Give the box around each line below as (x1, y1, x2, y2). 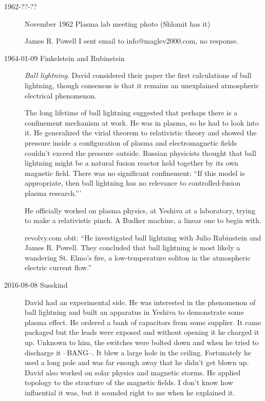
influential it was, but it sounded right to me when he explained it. (25, 387, 235, 397)
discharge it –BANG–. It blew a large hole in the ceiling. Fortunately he (25, 347, 251, 357)
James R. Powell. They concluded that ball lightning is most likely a (25, 242, 240, 253)
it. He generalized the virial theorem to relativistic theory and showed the (25, 127, 257, 138)
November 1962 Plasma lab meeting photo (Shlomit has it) (25, 18, 211, 29)
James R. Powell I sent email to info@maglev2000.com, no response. (25, 35, 239, 46)
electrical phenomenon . (25, 90, 97, 101)
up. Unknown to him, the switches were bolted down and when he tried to (25, 337, 259, 348)
